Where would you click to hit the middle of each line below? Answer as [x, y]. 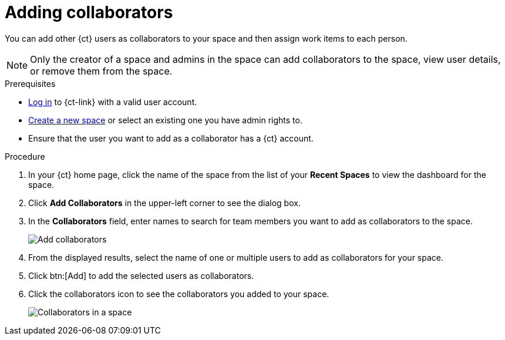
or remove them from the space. [101, 71]
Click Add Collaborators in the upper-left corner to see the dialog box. [164, 203]
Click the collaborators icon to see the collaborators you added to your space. [179, 294]
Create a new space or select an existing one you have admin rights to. [165, 120]
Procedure [25, 156]
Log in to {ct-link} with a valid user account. [113, 102]
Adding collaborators [89, 12]
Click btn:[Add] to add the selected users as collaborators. [141, 275]
